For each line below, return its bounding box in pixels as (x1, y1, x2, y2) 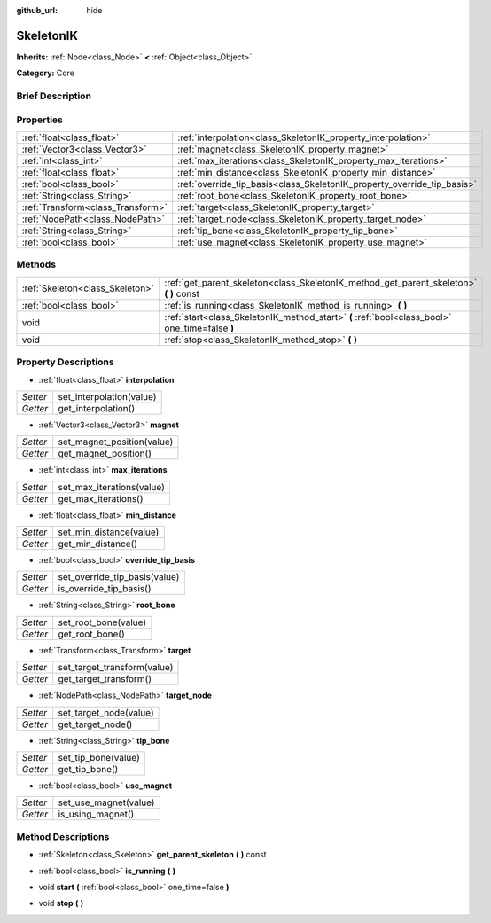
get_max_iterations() (58, 492, 144, 505)
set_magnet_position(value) (58, 435, 174, 448)
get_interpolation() (58, 402, 136, 414)
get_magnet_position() (58, 448, 152, 460)
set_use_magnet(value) (58, 796, 155, 809)
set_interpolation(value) (58, 390, 157, 403)
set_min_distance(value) (58, 526, 160, 538)
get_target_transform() (58, 673, 152, 685)
